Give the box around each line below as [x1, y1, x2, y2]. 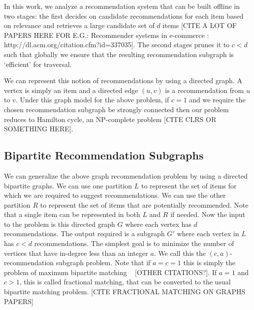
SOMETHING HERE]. [4, 124, 73, 134]
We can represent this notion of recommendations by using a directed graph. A [4, 75, 242, 86]
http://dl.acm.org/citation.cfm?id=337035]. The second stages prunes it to [4, 39, 230, 50]
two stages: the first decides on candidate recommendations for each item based [4, 10, 244, 21]
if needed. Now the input [170, 209, 246, 219]
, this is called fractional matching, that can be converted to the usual [19, 277, 231, 287]
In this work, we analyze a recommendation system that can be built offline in [4, 1, 240, 11]
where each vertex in [177, 228, 239, 239]
